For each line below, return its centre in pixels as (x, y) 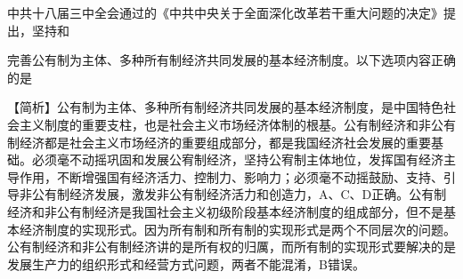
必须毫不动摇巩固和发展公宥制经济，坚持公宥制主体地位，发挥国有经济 (237, 159)
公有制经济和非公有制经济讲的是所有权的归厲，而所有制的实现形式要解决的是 (231, 247)
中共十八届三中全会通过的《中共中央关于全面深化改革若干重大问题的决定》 (225, 12)
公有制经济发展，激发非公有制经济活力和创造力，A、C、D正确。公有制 (239, 194)
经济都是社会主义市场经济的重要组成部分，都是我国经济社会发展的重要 (225, 142)
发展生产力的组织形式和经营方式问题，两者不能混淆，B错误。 (186, 263)
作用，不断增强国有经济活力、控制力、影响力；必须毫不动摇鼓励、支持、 (231, 176)
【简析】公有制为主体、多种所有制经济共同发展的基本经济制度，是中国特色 (225, 107)
